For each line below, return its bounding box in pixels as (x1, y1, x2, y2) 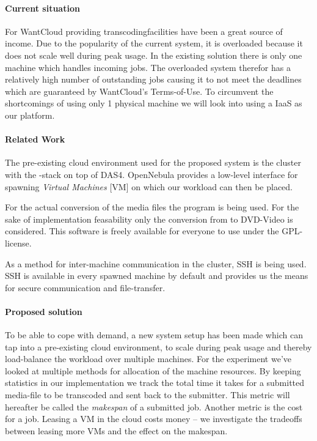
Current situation (5, 1, 80, 14)
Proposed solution (5, 305, 82, 317)
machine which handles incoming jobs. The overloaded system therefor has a (5, 61, 291, 73)
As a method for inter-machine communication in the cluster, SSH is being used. (5, 257, 307, 270)
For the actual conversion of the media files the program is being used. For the (5, 201, 299, 213)
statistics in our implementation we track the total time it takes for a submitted (5, 376, 305, 389)
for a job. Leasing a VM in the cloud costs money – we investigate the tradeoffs (5, 412, 302, 425)
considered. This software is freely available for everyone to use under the (5, 224, 279, 237)
